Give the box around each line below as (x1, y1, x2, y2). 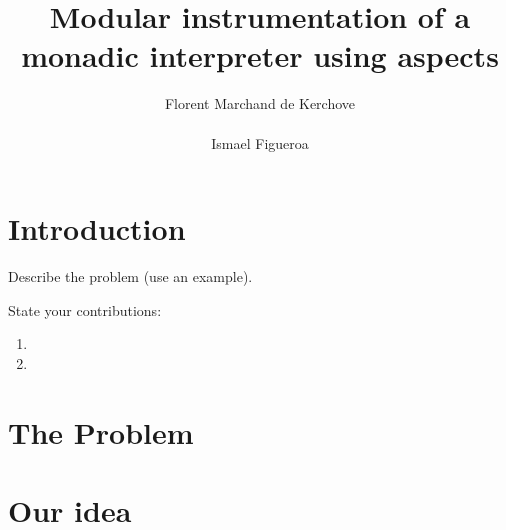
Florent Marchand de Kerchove (164, 93, 356, 114)
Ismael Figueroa (211, 132, 309, 153)
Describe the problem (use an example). (8, 266, 253, 287)
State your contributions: (8, 299, 162, 320)
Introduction (8, 208, 186, 249)
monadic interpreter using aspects (21, 35, 499, 76)
